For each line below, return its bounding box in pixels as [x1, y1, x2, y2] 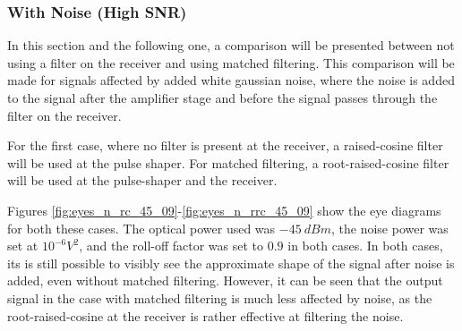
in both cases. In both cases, [287, 236, 443, 255]
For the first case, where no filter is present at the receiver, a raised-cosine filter [7, 136, 443, 155]
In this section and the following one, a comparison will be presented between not [7, 36, 455, 55]
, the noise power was [330, 218, 449, 237]
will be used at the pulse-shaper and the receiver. [7, 171, 278, 190]
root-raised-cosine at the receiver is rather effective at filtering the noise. [7, 306, 404, 325]
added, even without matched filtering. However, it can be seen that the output [7, 271, 443, 290]
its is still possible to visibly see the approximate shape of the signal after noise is [7, 253, 455, 272]
